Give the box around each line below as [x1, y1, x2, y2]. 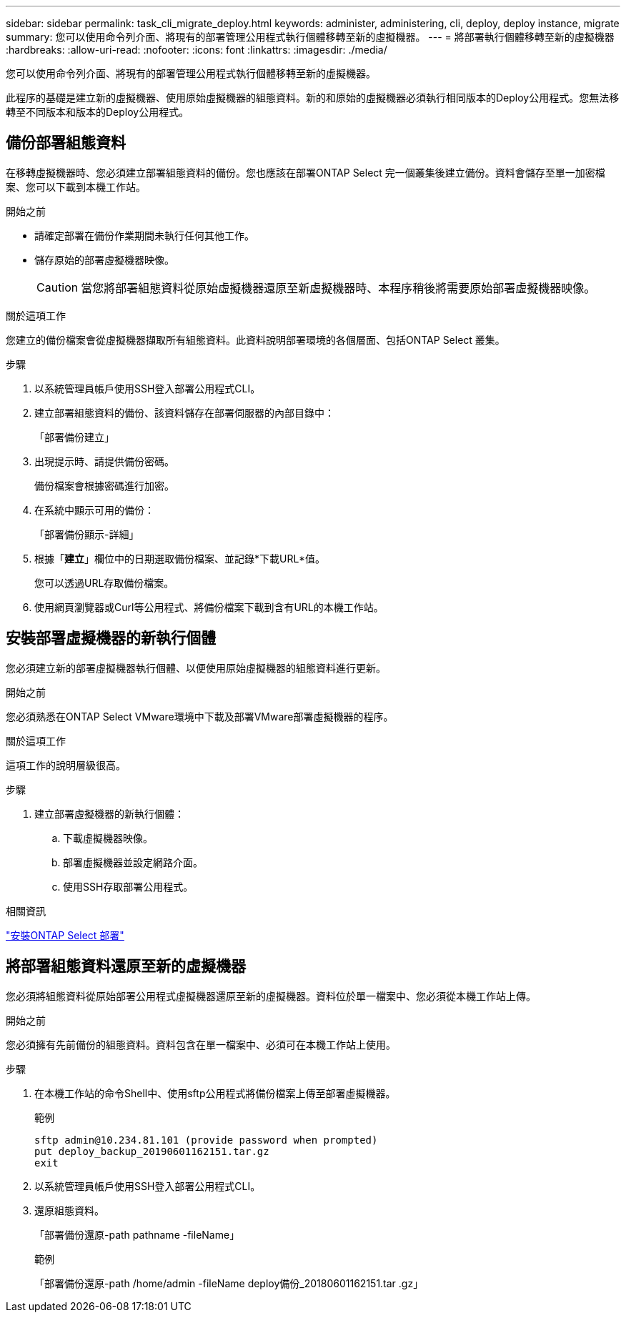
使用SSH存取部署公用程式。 [63, 880, 194, 893]
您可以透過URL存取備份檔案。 [34, 576, 174, 589]
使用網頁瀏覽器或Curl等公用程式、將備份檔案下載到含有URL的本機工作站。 [34, 600, 384, 613]
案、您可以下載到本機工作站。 [6, 180, 146, 193]
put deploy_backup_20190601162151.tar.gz [34, 1145, 269, 1157]
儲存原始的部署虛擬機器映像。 [34, 253, 174, 266]
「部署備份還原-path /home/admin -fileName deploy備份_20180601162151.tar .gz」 [34, 1277, 424, 1289]
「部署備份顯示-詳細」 [34, 527, 139, 540]
